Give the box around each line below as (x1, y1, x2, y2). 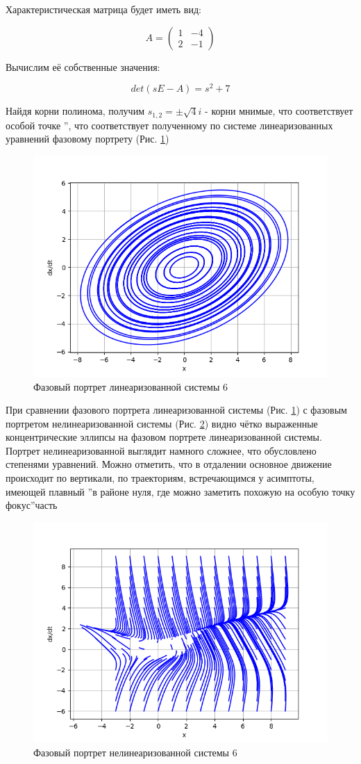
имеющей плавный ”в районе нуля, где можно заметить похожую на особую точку (6, 484, 355, 498)
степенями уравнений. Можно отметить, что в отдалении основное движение (6, 457, 332, 471)
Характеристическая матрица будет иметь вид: (6, 2, 201, 16)
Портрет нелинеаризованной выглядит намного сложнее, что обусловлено (6, 443, 317, 457)
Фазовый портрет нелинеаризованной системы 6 (33, 745, 237, 760)
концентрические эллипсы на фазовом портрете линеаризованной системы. (6, 430, 322, 444)
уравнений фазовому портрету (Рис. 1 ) (6, 131, 169, 146)
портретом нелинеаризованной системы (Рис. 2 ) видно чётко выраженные (6, 416, 318, 430)
